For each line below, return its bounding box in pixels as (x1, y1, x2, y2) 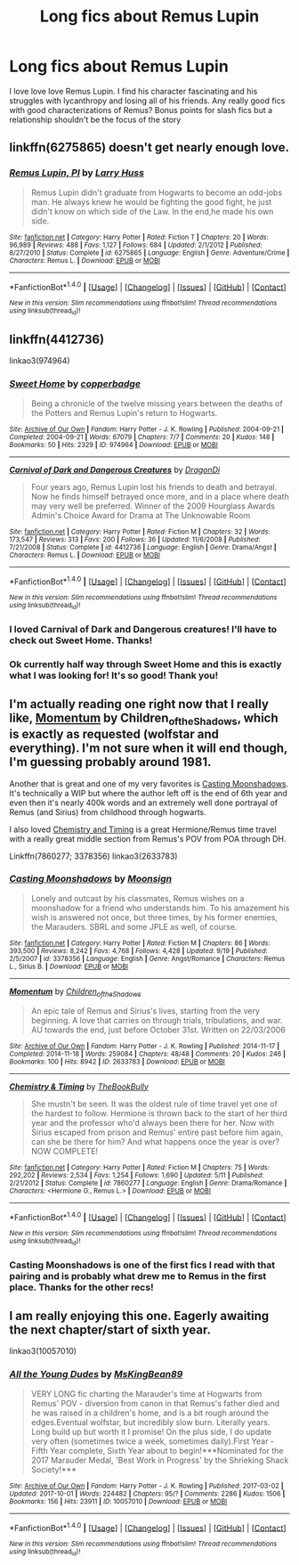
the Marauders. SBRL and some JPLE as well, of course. (30, 921, 238, 932)
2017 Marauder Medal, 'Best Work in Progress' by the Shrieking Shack (30, 1455, 289, 1465)
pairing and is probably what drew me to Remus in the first (9, 1269, 267, 1282)
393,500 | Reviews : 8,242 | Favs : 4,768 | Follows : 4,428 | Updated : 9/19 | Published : (9, 946, 269, 955)
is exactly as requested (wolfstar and (9, 727, 220, 742)
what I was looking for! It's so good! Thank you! (9, 669, 219, 681)
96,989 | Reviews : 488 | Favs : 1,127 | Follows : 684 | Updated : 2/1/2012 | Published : (9, 240, 263, 249)
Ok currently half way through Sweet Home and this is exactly (9, 657, 282, 670)
